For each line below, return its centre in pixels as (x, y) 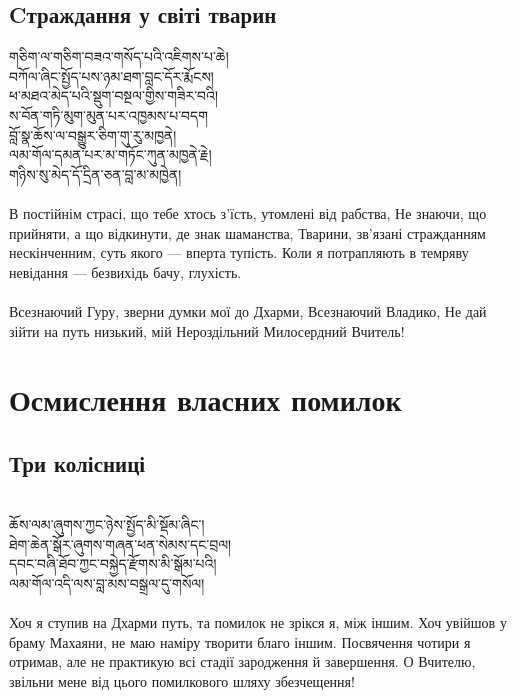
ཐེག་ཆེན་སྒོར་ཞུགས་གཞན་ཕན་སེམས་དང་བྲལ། (120, 543)
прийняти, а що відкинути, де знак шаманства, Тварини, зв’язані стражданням (247, 232)
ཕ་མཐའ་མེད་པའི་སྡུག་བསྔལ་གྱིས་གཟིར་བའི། (113, 95)
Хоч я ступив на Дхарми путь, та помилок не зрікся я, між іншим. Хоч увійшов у (258, 622)
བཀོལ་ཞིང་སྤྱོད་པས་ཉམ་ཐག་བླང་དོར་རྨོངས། (111, 75)
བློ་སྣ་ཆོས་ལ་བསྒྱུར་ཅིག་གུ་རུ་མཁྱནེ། (93, 134)
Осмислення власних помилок (205, 399)
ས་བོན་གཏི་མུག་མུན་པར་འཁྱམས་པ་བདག (109, 114)
